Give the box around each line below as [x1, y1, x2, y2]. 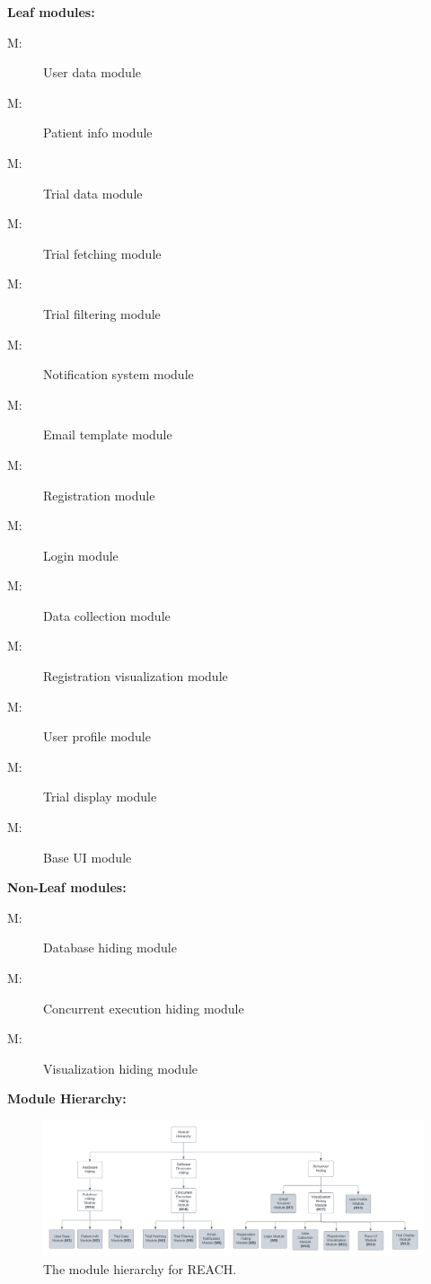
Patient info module [43, 123, 153, 142]
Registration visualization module [43, 667, 228, 686]
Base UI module [43, 847, 132, 866]
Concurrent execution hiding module [43, 998, 244, 1017]
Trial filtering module [43, 304, 161, 323]
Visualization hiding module [43, 1058, 198, 1077]
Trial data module [43, 183, 143, 202]
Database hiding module [43, 938, 177, 957]
